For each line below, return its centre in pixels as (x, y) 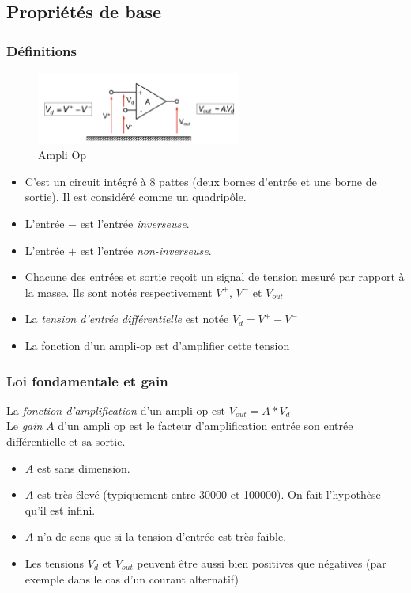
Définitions (41, 50)
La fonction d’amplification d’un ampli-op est (116, 410)
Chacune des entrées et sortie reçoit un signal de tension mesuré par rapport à (215, 277)
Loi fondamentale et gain (87, 380)
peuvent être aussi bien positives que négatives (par (262, 563)
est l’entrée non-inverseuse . (146, 250)
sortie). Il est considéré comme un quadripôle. (136, 197)
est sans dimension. (83, 468)
